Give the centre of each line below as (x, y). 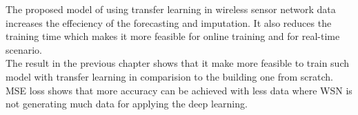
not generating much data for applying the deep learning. (127, 104)
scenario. (24, 49)
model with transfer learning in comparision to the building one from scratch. (169, 76)
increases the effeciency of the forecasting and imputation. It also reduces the (169, 22)
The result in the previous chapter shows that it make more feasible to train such (178, 63)
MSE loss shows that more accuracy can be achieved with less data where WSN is (179, 90)
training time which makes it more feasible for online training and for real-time (173, 36)
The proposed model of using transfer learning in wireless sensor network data (171, 9)
